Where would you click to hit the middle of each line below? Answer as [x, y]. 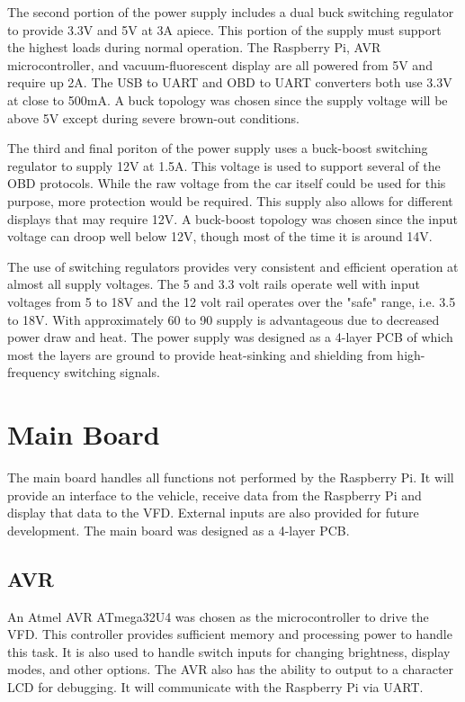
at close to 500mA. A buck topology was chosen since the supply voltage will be [228, 99]
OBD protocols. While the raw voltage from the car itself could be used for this [227, 183]
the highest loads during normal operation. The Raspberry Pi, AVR [194, 47]
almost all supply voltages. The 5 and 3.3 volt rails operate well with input [214, 284]
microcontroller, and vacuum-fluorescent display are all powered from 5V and [220, 64]
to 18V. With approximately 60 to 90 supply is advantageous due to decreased [224, 319]
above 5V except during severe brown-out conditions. [153, 117]
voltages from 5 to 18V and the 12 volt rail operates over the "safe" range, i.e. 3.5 [232, 301]
